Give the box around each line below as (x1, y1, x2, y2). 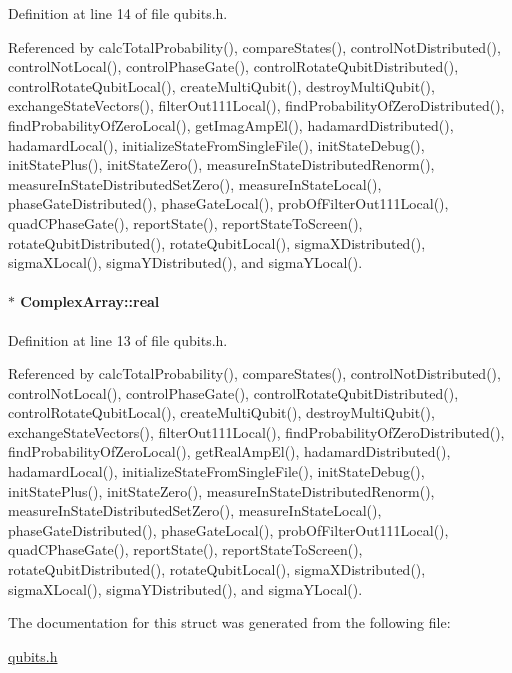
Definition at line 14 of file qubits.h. (8, 3, 228, 23)
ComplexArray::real (20, 291, 160, 312)
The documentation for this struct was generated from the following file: (8, 612, 451, 633)
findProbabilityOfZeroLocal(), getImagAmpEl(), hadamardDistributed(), (8, 114, 454, 135)
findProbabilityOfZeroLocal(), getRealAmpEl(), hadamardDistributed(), (8, 441, 451, 462)
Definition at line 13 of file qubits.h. (8, 329, 228, 350)
